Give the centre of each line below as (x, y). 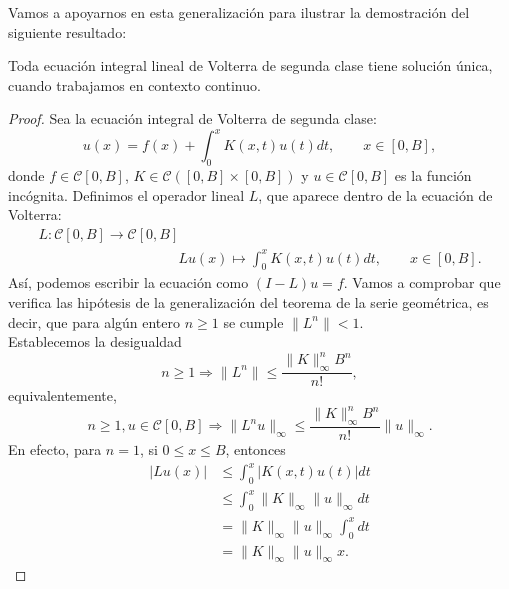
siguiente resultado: (67, 31)
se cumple (253, 321)
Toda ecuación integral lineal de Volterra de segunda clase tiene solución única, (250, 65)
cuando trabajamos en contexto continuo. (134, 84)
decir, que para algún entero (94, 321)
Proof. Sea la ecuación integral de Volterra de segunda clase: (192, 118)
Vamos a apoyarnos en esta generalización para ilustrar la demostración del (239, 12)
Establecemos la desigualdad (95, 341)
